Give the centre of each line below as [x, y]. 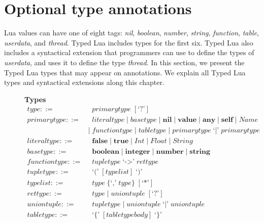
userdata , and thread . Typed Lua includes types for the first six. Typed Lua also [129, 42]
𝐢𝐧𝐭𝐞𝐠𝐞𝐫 [138, 152]
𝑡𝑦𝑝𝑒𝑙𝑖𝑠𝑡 [39, 183]
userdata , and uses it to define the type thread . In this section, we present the [124, 62]
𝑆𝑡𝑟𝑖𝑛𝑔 [183, 141]
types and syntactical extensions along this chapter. [84, 82]
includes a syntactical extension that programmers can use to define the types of [129, 52]
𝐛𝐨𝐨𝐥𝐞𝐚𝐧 [106, 152]
